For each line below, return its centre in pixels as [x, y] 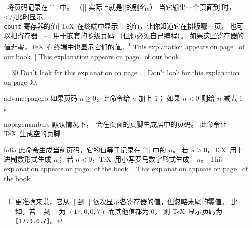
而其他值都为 [128, 211]
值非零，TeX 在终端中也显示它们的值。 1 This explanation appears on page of [124, 46]
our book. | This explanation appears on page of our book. [92, 56]
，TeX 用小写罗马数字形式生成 [141, 159]
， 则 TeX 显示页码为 [188, 211]
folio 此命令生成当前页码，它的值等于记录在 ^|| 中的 [85, 149]
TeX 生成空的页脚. [33, 133]
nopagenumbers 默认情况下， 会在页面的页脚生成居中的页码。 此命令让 [115, 124]
